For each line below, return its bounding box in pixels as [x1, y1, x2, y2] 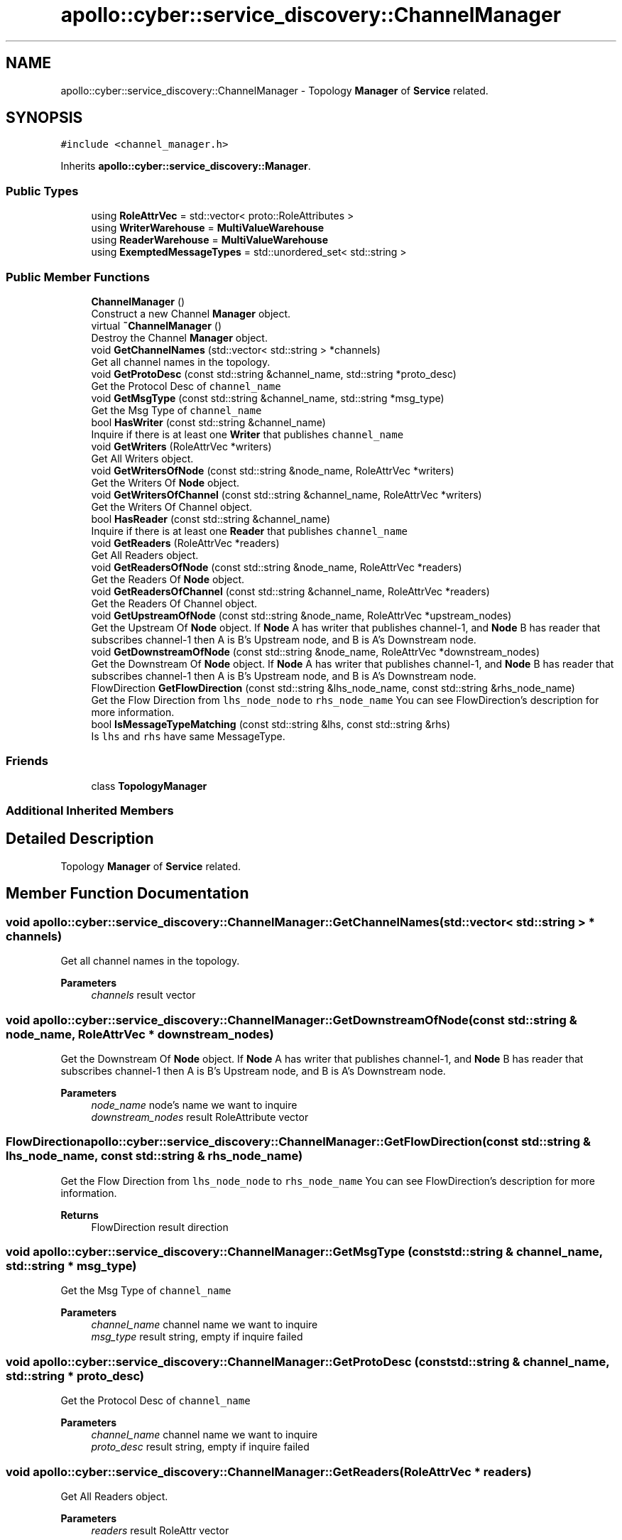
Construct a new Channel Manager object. [91, 307, 291, 320]
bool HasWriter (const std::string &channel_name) [91, 416, 326, 428]
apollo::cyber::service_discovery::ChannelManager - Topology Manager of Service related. [60, 84, 489, 97]
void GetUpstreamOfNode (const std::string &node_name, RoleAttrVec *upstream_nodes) [91, 609, 512, 622]
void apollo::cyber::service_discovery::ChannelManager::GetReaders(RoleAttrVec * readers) [6, 1464, 532, 1479]
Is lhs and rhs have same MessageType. [91, 730, 285, 742]
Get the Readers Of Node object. [91, 573, 245, 585]
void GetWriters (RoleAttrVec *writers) [91, 440, 272, 452]
